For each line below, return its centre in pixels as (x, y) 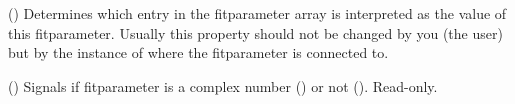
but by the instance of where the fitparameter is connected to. (198, 52)
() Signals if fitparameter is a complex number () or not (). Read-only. (223, 85)
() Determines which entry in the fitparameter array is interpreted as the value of (257, 13)
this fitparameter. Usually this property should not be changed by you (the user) (255, 32)
